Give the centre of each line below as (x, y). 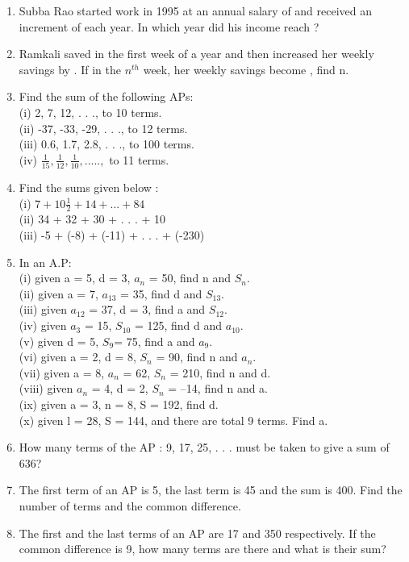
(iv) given (43, 325)
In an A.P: (45, 262)
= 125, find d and (178, 325)
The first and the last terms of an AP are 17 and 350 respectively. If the (197, 533)
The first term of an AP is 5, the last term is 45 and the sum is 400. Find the (211, 490)
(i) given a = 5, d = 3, (75, 278)
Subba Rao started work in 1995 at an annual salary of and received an (196, 10)
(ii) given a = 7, (58, 293)
